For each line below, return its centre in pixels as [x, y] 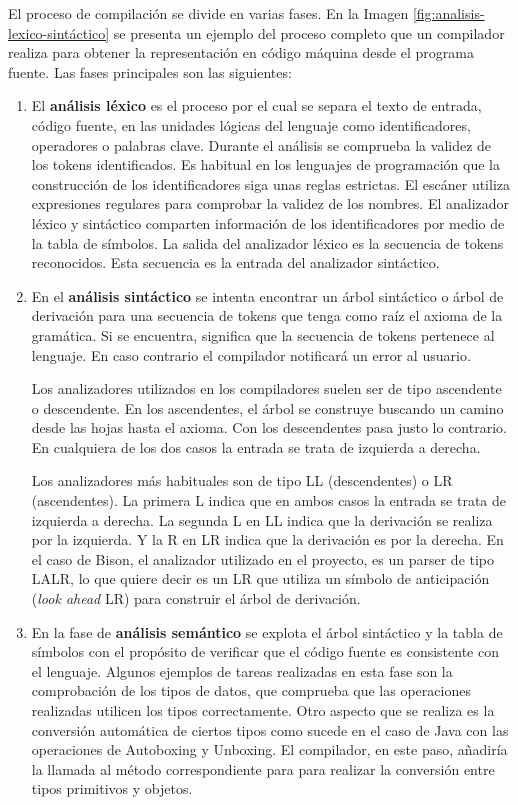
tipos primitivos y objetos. [112, 788]
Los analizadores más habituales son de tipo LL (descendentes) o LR [242, 480]
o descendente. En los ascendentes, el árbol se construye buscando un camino [267, 407]
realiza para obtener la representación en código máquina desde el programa [241, 52]
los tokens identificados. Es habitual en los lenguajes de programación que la [265, 164]
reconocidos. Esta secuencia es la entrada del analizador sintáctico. [235, 262]
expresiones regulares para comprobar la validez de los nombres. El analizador [270, 203]
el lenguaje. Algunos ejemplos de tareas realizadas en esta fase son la [242, 670]
